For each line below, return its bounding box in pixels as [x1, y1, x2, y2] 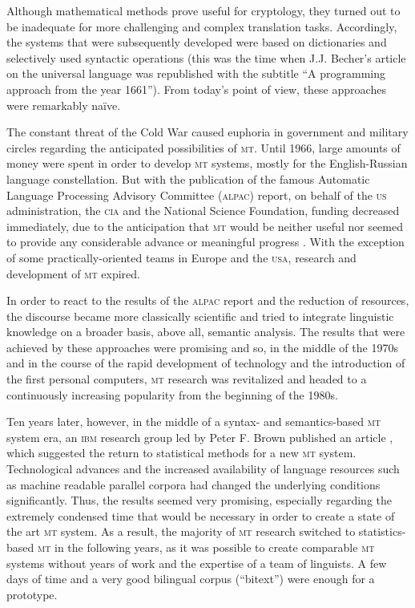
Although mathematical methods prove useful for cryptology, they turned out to [6, 2, 401, 18]
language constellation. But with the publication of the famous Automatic [6, 170, 370, 187]
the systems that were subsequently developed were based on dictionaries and [6, 34, 387, 51]
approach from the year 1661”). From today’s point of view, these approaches [6, 80, 386, 97]
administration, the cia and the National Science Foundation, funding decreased [6, 202, 400, 219]
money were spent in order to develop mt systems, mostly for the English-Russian [6, 155, 408, 172]
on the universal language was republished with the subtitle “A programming [6, 65, 385, 82]
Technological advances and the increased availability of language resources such [6, 460, 400, 477]
